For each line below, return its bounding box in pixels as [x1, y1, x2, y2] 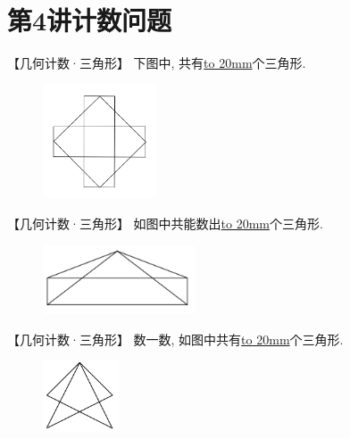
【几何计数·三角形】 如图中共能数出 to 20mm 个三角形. [7, 214, 323, 233]
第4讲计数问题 [7, 2, 172, 38]
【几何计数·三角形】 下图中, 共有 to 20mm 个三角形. [7, 54, 306, 72]
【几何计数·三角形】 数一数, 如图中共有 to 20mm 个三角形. [7, 329, 344, 348]
